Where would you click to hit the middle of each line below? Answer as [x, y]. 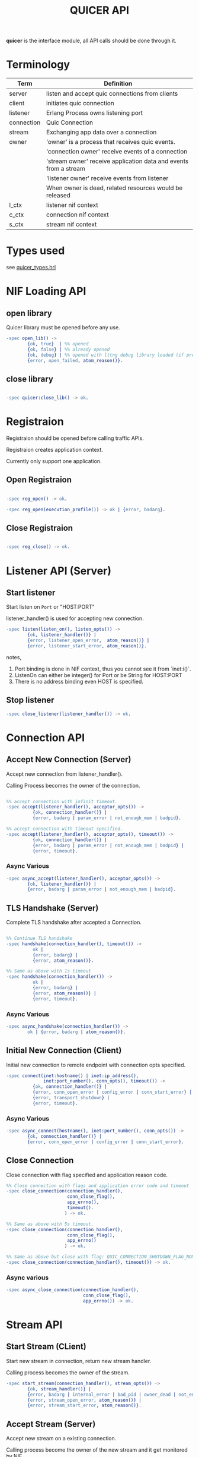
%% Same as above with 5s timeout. [50, 1224]
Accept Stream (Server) [51, 1424]
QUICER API [99, 10]
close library [30, 379]
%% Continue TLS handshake [39, 939]
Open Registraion [39, 480]
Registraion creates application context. [55, 450]
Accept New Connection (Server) [69, 759]
